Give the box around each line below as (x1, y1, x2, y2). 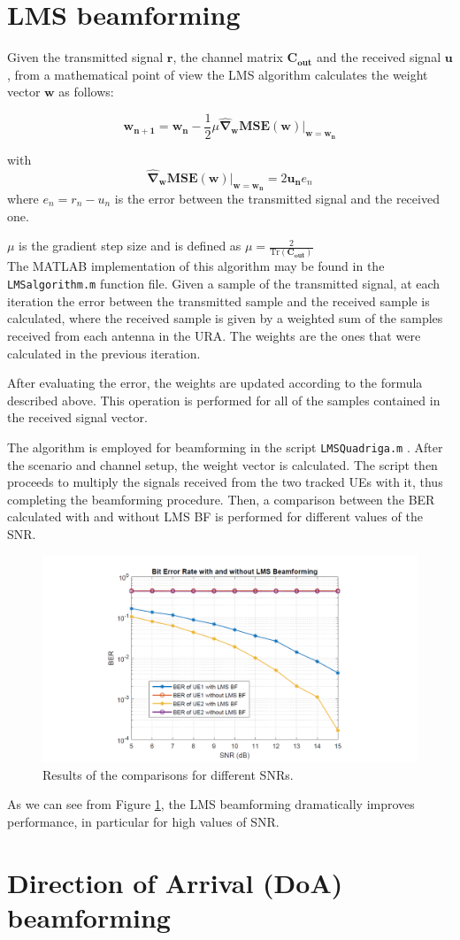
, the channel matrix (172, 48, 283, 66)
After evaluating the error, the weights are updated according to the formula (7, 374, 423, 392)
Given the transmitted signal (7, 48, 164, 66)
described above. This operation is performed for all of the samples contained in (7, 390, 441, 409)
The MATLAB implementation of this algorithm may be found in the (7, 257, 385, 275)
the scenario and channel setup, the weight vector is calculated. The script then (7, 455, 438, 474)
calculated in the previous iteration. (7, 343, 201, 362)
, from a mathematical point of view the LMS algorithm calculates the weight (7, 65, 428, 83)
